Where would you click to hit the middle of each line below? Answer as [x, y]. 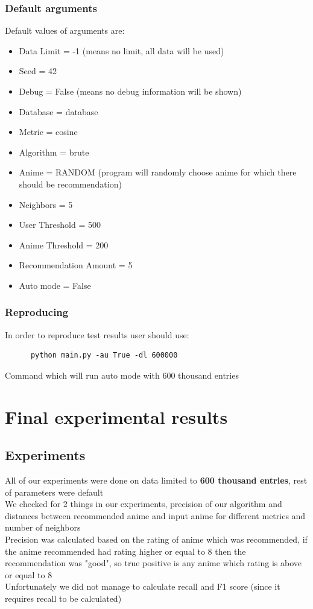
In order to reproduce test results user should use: [97, 334]
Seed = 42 [38, 71]
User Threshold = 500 [60, 225]
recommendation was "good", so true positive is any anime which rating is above [153, 563]
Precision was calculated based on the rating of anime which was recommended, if [156, 539]
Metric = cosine [48, 132]
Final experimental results [116, 416]
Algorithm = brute [54, 152]
